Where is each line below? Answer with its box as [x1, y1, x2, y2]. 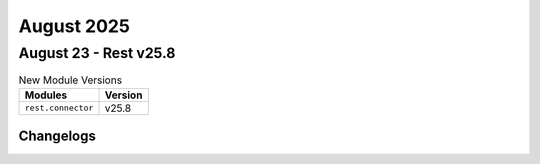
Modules [24, 88, 68, 102]
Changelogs [18, 128, 97, 145]
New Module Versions [18, 73, 123, 87]
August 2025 [18, 15, 130, 37]
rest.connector [24, 103, 94, 114]
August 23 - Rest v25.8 [18, 44, 176, 62]
